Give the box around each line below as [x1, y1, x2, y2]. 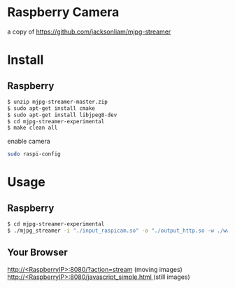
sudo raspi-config [7, 151, 61, 158]
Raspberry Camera [7, 4, 120, 20]
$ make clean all [7, 124, 58, 132]
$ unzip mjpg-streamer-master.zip [7, 98, 108, 105]
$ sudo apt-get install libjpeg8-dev [7, 111, 117, 118]
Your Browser [7, 247, 68, 259]
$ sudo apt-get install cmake [7, 104, 96, 112]
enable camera [7, 137, 50, 146]
